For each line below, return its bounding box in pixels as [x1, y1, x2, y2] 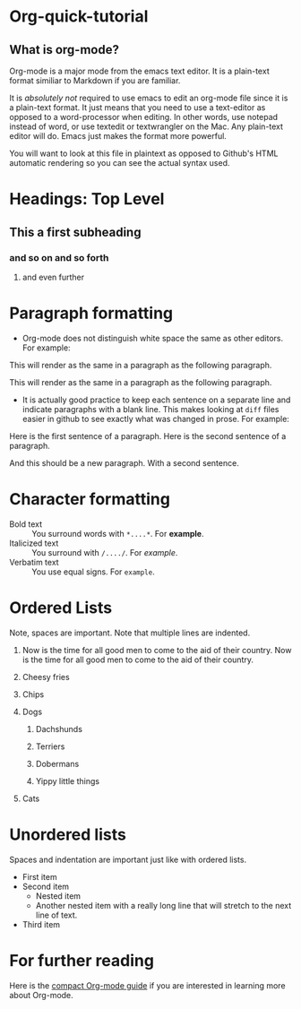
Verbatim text [9, 556, 60, 567]
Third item [21, 918, 61, 929]
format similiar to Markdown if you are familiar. [9, 75, 181, 86]
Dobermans [35, 758, 80, 769]
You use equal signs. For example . [31, 566, 155, 577]
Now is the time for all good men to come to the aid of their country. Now [21, 644, 292, 655]
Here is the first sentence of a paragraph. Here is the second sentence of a [9, 430, 287, 441]
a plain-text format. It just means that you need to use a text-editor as [9, 102, 266, 113]
